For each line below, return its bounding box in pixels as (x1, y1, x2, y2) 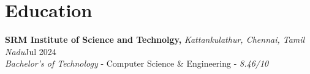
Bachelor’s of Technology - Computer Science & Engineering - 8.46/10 (5, 57, 269, 70)
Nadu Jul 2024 (5, 45, 56, 57)
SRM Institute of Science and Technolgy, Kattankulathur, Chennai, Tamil (5, 33, 305, 46)
